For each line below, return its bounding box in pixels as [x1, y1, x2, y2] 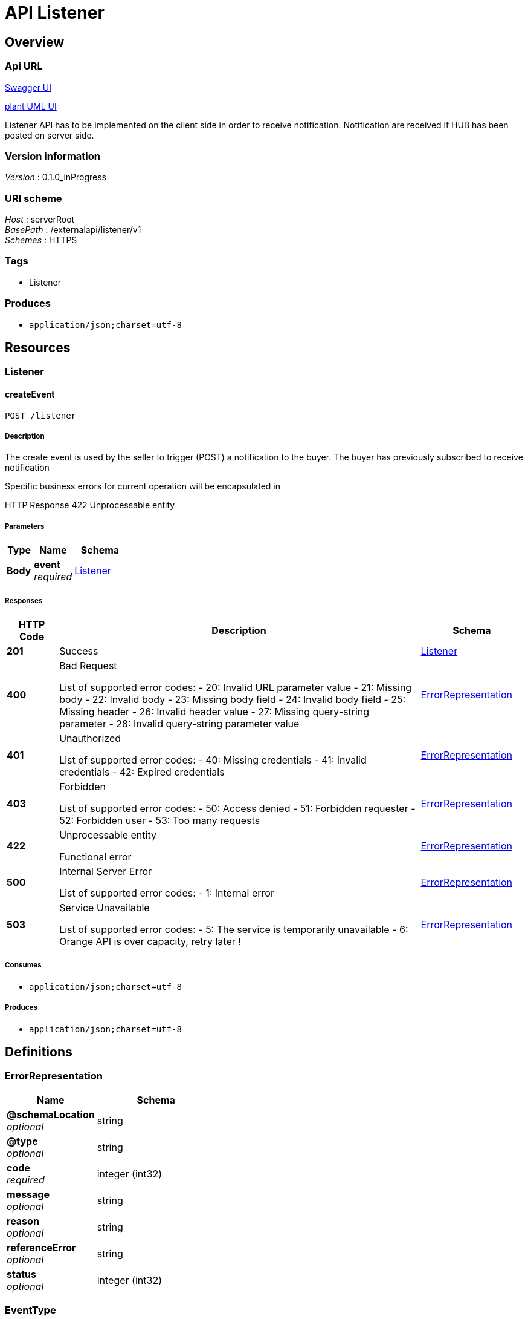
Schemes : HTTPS [5, 235, 77, 246]
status [7, 1268, 36, 1280]
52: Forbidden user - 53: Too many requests [59, 814, 260, 826]
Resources [5, 339, 71, 355]
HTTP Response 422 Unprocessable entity [5, 500, 175, 511]
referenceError [7, 1241, 76, 1254]
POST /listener [5, 410, 77, 421]
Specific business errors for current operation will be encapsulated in [5, 481, 280, 492]
